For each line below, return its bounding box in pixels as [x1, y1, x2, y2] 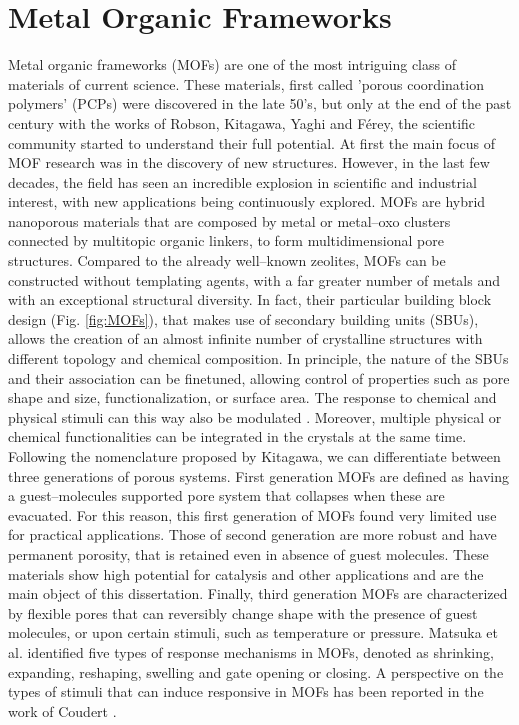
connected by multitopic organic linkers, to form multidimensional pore [8, 230, 444, 251]
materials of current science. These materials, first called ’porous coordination [8, 73, 484, 94]
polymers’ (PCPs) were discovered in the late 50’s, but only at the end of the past [8, 93, 512, 114]
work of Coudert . [8, 700, 117, 721]
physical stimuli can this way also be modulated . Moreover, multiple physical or [8, 406, 502, 427]
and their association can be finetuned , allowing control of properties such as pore [8, 367, 510, 388]
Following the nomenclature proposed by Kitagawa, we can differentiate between [8, 446, 501, 466]
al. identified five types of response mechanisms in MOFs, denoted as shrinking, [8, 641, 494, 662]
